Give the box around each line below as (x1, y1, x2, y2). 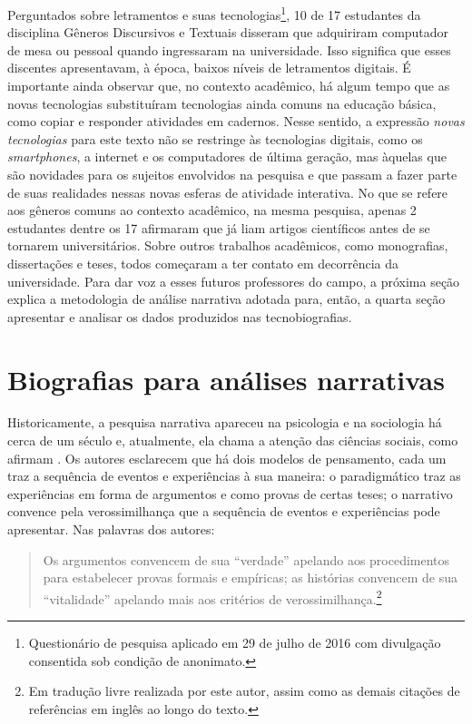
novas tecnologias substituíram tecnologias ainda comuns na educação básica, (7, 93, 437, 113)
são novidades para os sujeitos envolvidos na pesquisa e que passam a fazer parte (7, 165, 457, 183)
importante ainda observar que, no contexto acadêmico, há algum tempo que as (7, 76, 450, 95)
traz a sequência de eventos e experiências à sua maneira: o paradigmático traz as (7, 466, 461, 485)
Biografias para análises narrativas (7, 360, 445, 397)
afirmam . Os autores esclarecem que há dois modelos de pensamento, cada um (7, 448, 447, 467)
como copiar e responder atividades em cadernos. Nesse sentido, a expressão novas (7, 112, 465, 131)
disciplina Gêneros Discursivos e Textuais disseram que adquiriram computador (7, 23, 449, 42)
